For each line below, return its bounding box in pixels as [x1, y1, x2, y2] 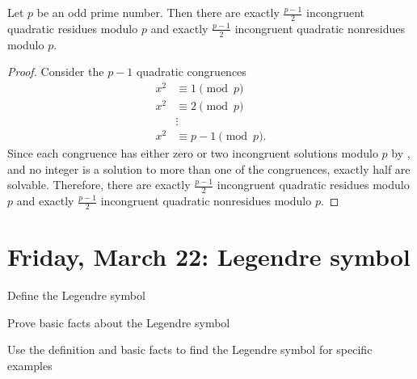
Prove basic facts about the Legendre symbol [7, 314, 230, 331]
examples [7, 356, 53, 373]
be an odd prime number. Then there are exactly [36, 4, 280, 20]
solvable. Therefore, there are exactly [7, 176, 191, 193]
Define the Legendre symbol [7, 287, 145, 304]
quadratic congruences [136, 63, 246, 80]
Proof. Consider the [7, 63, 104, 80]
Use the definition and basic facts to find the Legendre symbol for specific [7, 341, 373, 358]
